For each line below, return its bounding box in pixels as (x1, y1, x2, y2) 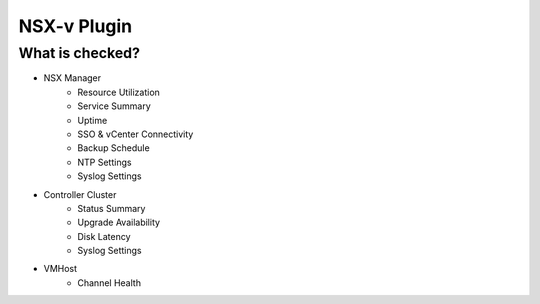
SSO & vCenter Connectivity (77, 128, 194, 140)
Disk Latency (77, 230, 131, 242)
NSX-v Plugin (18, 15, 133, 37)
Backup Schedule (77, 142, 150, 154)
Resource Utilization (77, 86, 160, 98)
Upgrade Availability (77, 216, 160, 229)
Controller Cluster (43, 188, 117, 200)
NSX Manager (43, 72, 102, 84)
